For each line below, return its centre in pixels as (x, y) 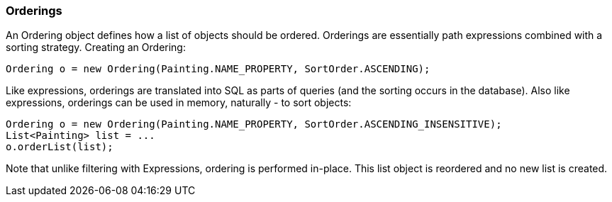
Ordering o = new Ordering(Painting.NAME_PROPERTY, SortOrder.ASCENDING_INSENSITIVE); (254, 124)
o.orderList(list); (60, 147)
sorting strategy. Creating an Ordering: (96, 47)
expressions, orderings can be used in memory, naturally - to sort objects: (179, 103)
